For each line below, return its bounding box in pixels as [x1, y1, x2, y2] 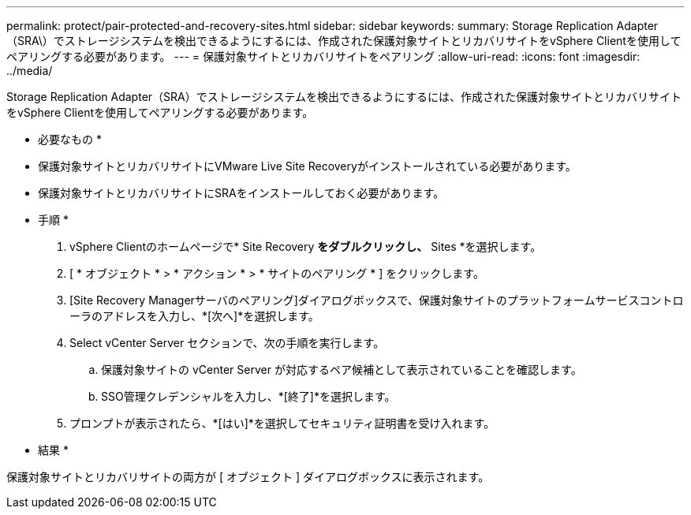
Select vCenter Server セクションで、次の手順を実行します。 [69, 336, 385, 349]
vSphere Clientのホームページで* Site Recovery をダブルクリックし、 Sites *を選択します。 [69, 240, 542, 253]
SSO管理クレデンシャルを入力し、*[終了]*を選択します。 [101, 390, 396, 403]
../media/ [6, 64, 53, 77]
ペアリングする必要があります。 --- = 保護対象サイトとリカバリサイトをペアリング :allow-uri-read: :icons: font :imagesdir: [6, 50, 641, 63]
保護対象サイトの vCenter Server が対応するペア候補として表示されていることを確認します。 [101, 363, 582, 376]
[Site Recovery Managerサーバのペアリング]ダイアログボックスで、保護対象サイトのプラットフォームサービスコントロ [69, 293, 684, 307]
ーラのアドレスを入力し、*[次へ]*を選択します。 [69, 309, 319, 323]
